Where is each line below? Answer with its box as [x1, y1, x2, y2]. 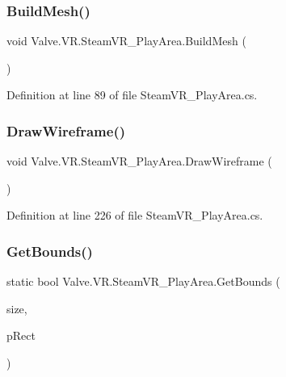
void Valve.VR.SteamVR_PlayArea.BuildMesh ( [6, 32, 246, 49]
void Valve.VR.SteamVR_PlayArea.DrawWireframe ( [6, 153, 272, 170]
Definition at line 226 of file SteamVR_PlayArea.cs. [6, 207, 263, 224]
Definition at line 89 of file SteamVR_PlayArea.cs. [6, 86, 258, 103]
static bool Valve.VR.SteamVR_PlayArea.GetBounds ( [6, 273, 280, 290]
